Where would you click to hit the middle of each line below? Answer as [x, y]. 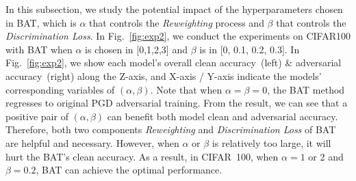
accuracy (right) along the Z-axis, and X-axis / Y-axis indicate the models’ [164, 75]
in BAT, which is [41, 22]
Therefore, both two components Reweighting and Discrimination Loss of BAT [171, 129]
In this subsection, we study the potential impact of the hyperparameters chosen [174, 9]
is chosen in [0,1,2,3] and [136, 49]
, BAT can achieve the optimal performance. [129, 170]
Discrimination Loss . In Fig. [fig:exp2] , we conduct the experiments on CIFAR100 [178, 36]
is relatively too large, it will [271, 142]
